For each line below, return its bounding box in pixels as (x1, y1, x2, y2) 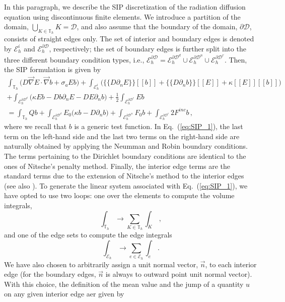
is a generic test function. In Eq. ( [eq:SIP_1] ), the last (74, 121, 243, 132)
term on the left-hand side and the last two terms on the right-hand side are (4, 131, 240, 141)
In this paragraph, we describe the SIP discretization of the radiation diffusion (4, 2, 246, 12)
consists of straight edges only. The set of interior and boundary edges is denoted (4, 33, 254, 44)
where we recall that (4, 121, 67, 132)
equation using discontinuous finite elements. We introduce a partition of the (4, 11, 241, 22)
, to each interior (205, 259, 257, 269)
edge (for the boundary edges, (4, 269, 96, 279)
